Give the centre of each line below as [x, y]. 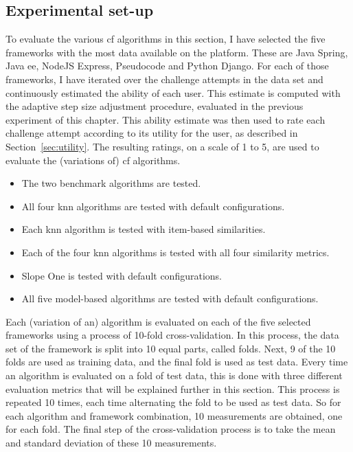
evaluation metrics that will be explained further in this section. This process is [173, 388]
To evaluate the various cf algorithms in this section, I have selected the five [166, 39]
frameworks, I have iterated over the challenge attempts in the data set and [164, 79]
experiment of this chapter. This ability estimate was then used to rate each [166, 119]
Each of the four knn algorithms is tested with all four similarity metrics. [175, 252]
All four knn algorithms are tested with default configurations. [153, 206]
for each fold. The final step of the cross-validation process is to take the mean [171, 429]
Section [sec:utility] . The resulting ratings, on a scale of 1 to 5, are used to [162, 146]
